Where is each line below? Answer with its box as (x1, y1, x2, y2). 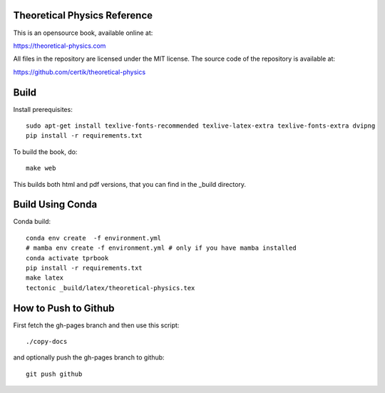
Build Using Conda (13, 198, 98, 210)
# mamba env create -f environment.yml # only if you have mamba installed (26, 244, 297, 252)
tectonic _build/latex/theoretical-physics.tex (26, 284, 195, 292)
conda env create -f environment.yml (26, 234, 162, 242)
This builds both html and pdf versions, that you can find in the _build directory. (13, 180, 246, 188)
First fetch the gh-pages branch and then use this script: (13, 321, 180, 330)
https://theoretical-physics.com (13, 41, 106, 50)
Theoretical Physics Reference (13, 9, 153, 21)
